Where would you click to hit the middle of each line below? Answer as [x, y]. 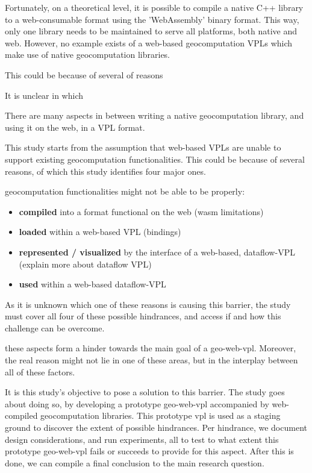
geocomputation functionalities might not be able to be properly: [125, 191]
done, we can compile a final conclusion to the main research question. [135, 462]
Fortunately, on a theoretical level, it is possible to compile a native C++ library [154, 7]
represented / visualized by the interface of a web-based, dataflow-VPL [157, 252]
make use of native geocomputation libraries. [88, 55]
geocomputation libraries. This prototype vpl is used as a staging [161, 415]
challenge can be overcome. [55, 327]
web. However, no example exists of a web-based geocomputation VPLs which [149, 42]
